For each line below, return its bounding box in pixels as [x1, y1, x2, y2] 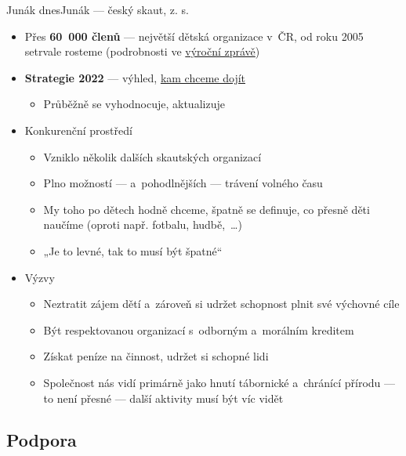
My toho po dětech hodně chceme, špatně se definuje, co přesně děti [43, 201, 370, 217]
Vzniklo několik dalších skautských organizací [43, 148, 262, 165]
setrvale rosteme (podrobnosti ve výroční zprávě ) [24, 43, 260, 60]
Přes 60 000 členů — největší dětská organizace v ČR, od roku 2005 [24, 27, 364, 44]
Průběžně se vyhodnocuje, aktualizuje [43, 96, 225, 112]
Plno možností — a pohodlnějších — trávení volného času [43, 175, 323, 191]
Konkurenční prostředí [24, 121, 132, 138]
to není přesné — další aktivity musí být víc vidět [43, 389, 284, 406]
